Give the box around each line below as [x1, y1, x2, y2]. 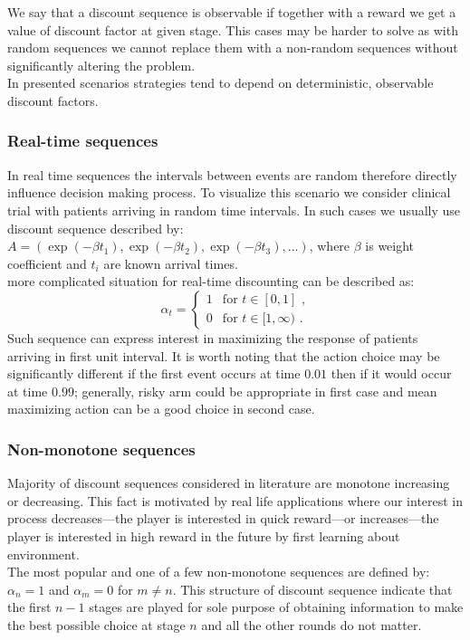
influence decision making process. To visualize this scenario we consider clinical [7, 183, 451, 202]
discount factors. [7, 91, 99, 110]
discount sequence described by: [7, 218, 184, 237]
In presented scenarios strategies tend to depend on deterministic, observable [7, 73, 434, 92]
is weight [365, 236, 415, 255]
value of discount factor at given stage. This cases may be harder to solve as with [7, 20, 458, 39]
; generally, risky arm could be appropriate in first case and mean [73, 381, 437, 400]
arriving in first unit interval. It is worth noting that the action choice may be [7, 346, 440, 365]
